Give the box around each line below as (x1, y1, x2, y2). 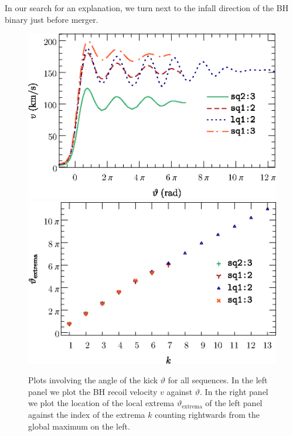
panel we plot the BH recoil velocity (28, 385, 158, 397)
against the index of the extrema (28, 408, 145, 420)
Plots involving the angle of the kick (28, 374, 158, 386)
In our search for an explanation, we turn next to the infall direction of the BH (5, 2, 289, 13)
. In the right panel (200, 385, 268, 397)
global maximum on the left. (28, 420, 130, 432)
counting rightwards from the (155, 408, 260, 420)
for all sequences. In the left (168, 374, 268, 386)
